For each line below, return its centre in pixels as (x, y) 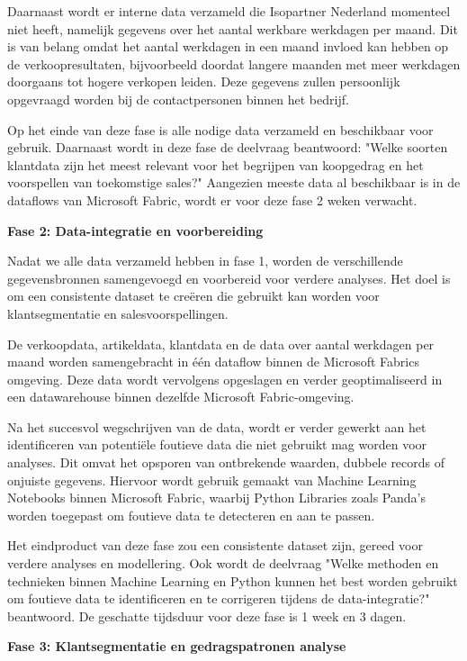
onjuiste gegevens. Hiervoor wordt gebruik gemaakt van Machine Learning (212, 480)
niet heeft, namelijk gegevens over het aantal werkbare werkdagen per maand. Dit (233, 28)
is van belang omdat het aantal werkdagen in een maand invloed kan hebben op (228, 46)
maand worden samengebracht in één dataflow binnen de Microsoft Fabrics (213, 362)
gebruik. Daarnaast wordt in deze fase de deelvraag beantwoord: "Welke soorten (228, 147)
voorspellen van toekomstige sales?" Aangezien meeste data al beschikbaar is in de (234, 182)
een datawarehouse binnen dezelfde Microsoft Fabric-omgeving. (181, 397)
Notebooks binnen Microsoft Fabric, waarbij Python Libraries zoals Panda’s (216, 498)
